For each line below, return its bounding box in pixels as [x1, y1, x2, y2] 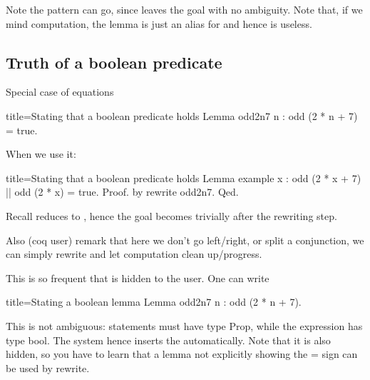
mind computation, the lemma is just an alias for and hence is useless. [6, 16, 312, 31]
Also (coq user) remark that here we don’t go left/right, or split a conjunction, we [6, 232, 364, 247]
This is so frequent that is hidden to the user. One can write [6, 270, 269, 285]
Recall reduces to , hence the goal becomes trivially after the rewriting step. [6, 208, 337, 223]
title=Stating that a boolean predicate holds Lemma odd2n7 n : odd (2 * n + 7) [6, 108, 358, 123]
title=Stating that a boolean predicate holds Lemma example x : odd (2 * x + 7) [6, 170, 361, 185]
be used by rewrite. [6, 360, 90, 375]
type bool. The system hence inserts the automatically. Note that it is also [6, 332, 331, 347]
